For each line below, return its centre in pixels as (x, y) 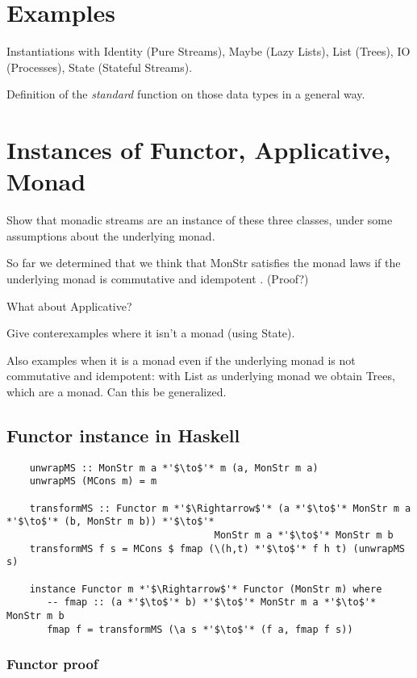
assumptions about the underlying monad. (111, 235)
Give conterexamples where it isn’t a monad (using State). (151, 333)
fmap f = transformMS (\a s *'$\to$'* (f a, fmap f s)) (200, 629)
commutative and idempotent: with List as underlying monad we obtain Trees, (201, 376)
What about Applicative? (69, 306)
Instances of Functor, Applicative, (199, 150)
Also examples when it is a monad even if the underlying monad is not (181, 360)
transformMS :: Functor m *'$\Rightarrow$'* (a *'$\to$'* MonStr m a (220, 508)
